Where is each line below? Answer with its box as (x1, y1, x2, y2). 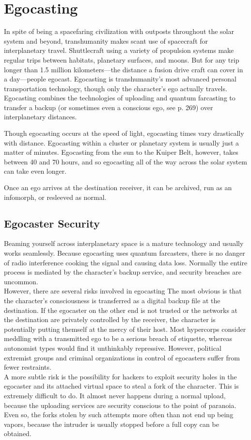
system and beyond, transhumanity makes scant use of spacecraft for (4, 35, 208, 46)
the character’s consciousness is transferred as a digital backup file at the (4, 295, 220, 305)
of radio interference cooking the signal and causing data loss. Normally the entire (4, 257, 248, 267)
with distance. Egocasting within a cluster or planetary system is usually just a (4, 137, 239, 147)
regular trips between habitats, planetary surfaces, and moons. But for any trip (4, 54, 239, 65)
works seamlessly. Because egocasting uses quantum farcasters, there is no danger (4, 248, 245, 258)
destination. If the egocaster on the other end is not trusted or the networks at (4, 305, 238, 315)
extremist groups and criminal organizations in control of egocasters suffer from (4, 352, 240, 362)
